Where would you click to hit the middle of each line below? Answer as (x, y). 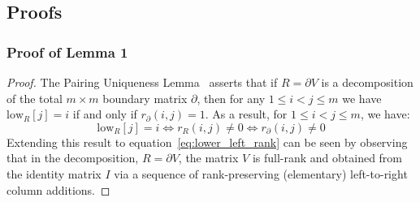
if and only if (105, 114)
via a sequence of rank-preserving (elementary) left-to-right (261, 173)
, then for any (231, 98)
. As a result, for (246, 114)
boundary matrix (145, 98)
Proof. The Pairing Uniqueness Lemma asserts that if (142, 82)
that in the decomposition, (73, 158)
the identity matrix (54, 173)
